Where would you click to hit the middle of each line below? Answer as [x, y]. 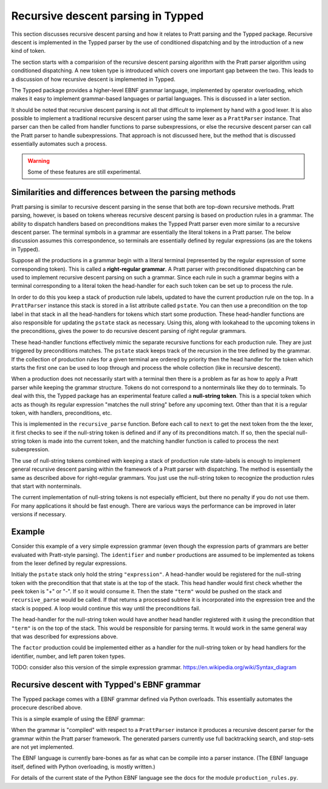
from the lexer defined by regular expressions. [69, 563]
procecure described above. [47, 708]
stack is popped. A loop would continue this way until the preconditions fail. [106, 608]
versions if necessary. [39, 514]
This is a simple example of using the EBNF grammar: [78, 719]
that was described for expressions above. [65, 637]
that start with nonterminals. [46, 487]
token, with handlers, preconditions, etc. [62, 412]
